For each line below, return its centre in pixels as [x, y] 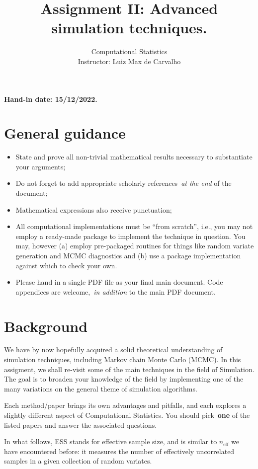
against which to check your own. [66, 265]
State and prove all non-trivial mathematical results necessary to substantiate [134, 157]
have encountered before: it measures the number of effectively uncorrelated [119, 451]
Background [46, 326]
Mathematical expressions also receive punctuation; [94, 209]
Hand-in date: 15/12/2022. [51, 99]
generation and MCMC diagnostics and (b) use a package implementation [128, 255]
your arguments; [41, 166]
